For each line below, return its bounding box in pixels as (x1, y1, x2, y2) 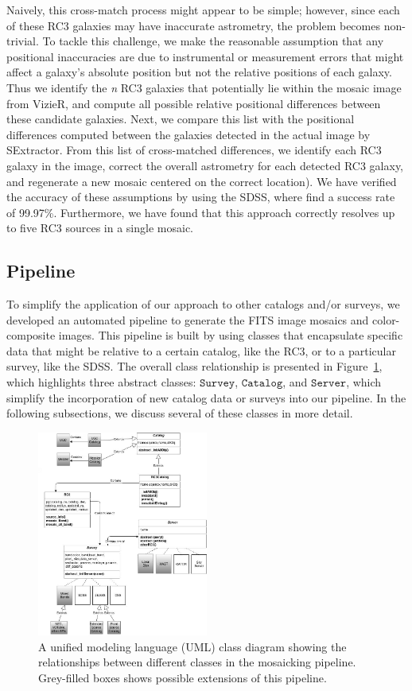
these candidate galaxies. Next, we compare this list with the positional (6, 111, 355, 127)
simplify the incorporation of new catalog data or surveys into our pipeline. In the (6, 389, 406, 406)
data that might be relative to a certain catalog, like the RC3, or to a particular (6, 342, 396, 359)
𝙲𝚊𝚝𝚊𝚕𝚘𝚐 (241, 378, 283, 390)
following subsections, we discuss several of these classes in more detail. (6, 405, 353, 421)
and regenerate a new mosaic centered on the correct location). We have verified (6, 173, 397, 189)
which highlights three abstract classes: (6, 374, 196, 390)
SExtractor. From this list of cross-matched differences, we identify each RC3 (6, 142, 382, 158)
